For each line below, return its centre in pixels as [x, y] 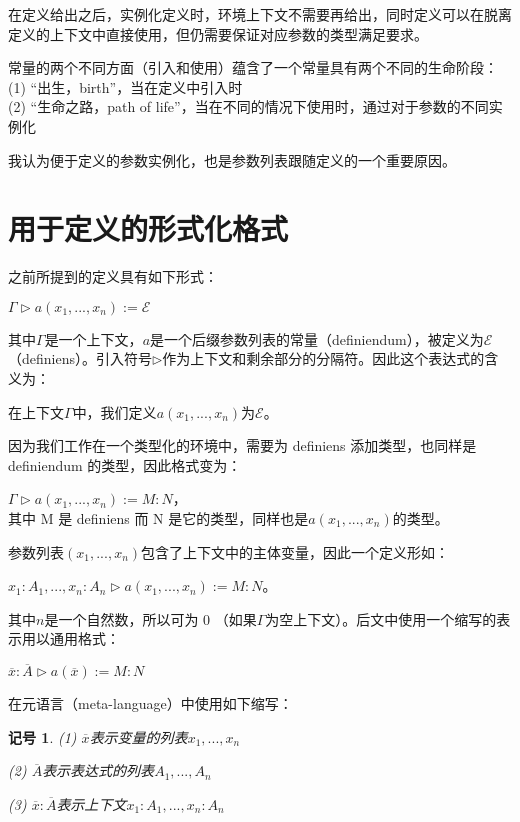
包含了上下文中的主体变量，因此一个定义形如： [295, 551]
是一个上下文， [93, 338]
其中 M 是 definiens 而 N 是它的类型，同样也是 [158, 518]
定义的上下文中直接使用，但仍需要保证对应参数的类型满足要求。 [218, 33]
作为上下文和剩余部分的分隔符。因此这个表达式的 [323, 358]
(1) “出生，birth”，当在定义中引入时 [125, 86]
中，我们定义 [114, 411]
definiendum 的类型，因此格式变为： [125, 464]
